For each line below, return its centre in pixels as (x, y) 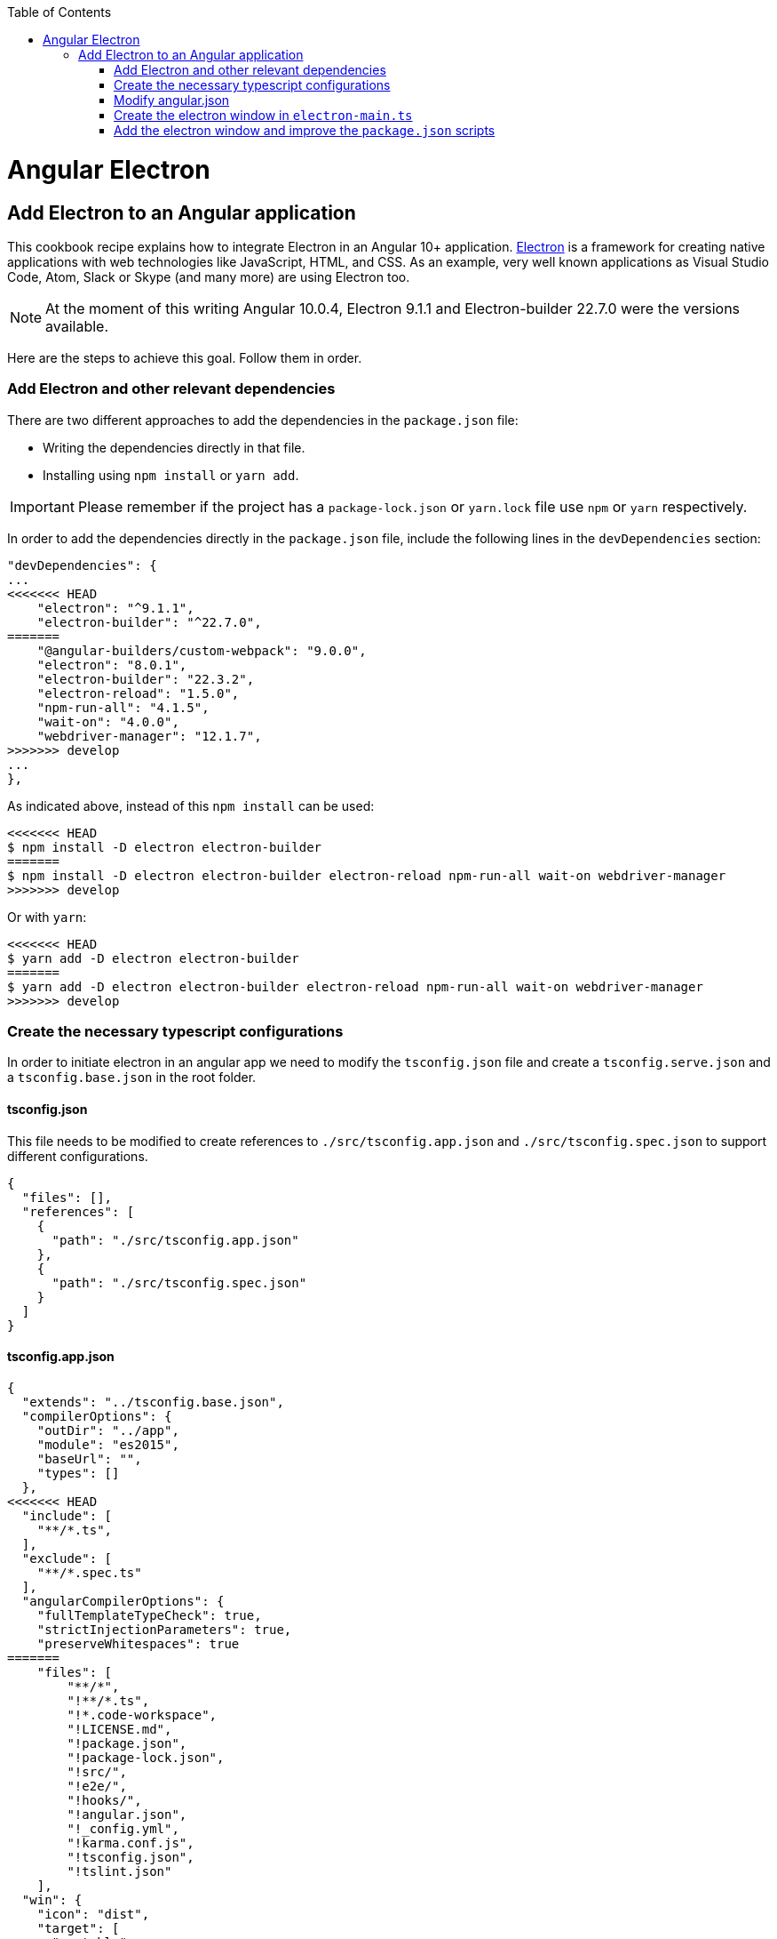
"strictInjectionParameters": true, (164, 1629)
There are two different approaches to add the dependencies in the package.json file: (263, 420)
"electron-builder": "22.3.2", (146, 679)
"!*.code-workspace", (142, 1715)
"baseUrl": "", (89, 1458)
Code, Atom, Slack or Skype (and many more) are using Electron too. (209, 276)
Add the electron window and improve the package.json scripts (305, 130)
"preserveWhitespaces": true (138, 1643)
